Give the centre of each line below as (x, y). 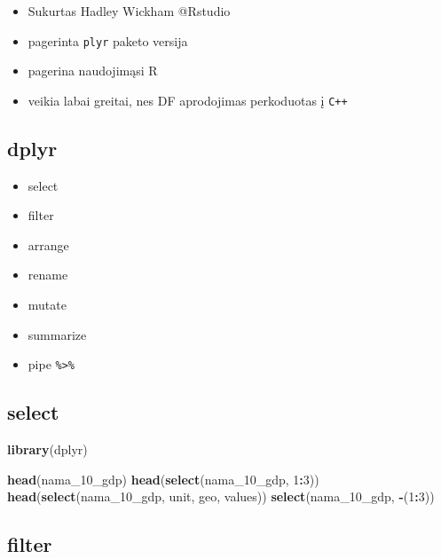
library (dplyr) (47, 449)
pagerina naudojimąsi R (93, 71)
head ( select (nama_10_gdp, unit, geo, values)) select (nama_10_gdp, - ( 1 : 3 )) (221, 496)
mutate (47, 305)
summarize (57, 334)
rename (48, 275)
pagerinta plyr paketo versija (108, 40)
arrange (48, 244)
